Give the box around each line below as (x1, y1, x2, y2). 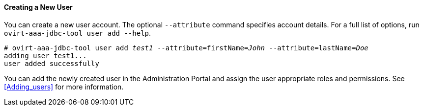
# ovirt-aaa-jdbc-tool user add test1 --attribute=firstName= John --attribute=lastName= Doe (4, 44, 368, 52)
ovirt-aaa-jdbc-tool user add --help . (4, 28, 151, 37)
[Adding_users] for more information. (4, 82, 124, 91)
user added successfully (4, 59, 99, 67)
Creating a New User (4, 3, 73, 11)
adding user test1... (4, 51, 87, 60)
